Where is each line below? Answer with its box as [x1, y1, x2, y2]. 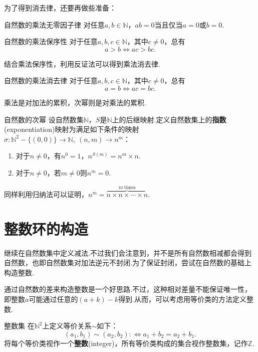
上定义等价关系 [42, 320, 92, 331]
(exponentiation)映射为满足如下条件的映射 [4, 124, 139, 134]
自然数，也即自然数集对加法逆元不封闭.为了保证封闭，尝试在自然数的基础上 [4, 257, 251, 268]
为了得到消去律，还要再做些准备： [4, 3, 116, 13]
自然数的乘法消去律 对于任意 [4, 75, 98, 86]
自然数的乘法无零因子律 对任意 [4, 19, 105, 30]
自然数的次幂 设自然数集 [4, 114, 84, 124]
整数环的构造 [4, 218, 89, 239]
